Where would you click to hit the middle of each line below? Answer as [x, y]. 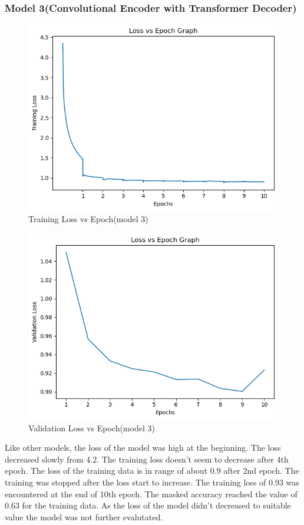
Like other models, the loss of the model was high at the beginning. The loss [143, 448]
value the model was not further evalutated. [84, 516]
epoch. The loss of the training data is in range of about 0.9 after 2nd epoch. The [152, 470]
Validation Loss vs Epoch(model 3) [92, 427]
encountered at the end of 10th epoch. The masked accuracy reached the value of [151, 493]
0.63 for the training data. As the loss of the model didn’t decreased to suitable [148, 505]
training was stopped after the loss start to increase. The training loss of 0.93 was [152, 482]
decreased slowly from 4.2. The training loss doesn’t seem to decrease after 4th [147, 459]
